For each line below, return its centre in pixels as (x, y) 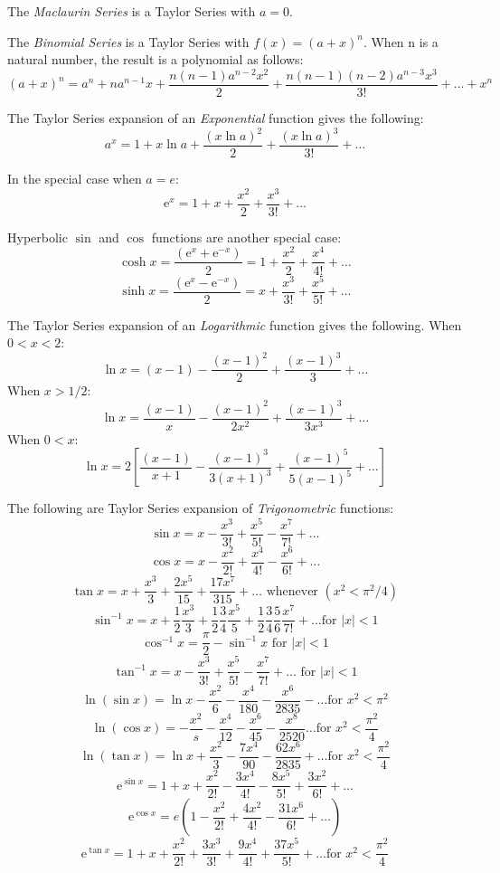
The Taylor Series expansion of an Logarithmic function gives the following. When (235, 324)
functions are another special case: (246, 237)
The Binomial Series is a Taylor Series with (128, 41)
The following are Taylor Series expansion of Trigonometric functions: (201, 508)
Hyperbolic (38, 237)
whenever (292, 591)
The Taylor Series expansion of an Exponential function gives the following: (216, 117)
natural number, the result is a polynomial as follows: (156, 59)
